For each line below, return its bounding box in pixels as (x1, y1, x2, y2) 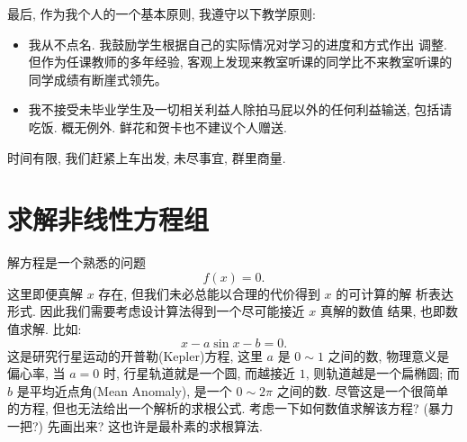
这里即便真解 (7, 284, 83, 302)
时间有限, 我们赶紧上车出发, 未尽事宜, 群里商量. (7, 148, 286, 167)
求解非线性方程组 (7, 201, 210, 238)
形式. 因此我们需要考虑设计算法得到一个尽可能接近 (7, 302, 305, 320)
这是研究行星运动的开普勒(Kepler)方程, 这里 (7, 346, 263, 365)
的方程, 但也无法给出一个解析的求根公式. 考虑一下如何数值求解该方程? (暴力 (7, 399, 454, 418)
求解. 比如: (19, 320, 82, 338)
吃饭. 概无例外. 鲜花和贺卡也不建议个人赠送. (28, 117, 287, 136)
